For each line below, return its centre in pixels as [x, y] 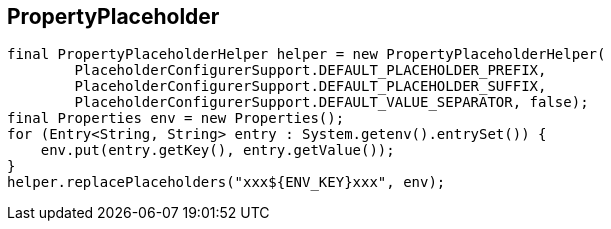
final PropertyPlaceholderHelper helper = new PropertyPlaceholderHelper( [306, 54]
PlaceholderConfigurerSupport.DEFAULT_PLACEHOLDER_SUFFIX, [310, 86]
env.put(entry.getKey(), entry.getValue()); [217, 150]
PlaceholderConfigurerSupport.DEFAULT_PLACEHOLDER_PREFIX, [310, 70]
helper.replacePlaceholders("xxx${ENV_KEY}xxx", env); [226, 182]
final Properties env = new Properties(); [176, 118]
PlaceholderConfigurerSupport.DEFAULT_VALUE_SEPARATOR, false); [331, 102]
